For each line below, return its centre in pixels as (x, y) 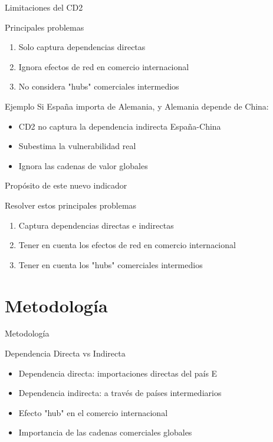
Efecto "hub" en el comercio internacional (93, 412)
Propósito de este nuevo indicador (66, 185)
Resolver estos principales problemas (71, 205)
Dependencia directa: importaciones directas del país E (118, 373)
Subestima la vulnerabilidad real (77, 146)
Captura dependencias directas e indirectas (96, 225)
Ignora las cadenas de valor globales (83, 165)
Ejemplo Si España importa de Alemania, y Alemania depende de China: (137, 106)
